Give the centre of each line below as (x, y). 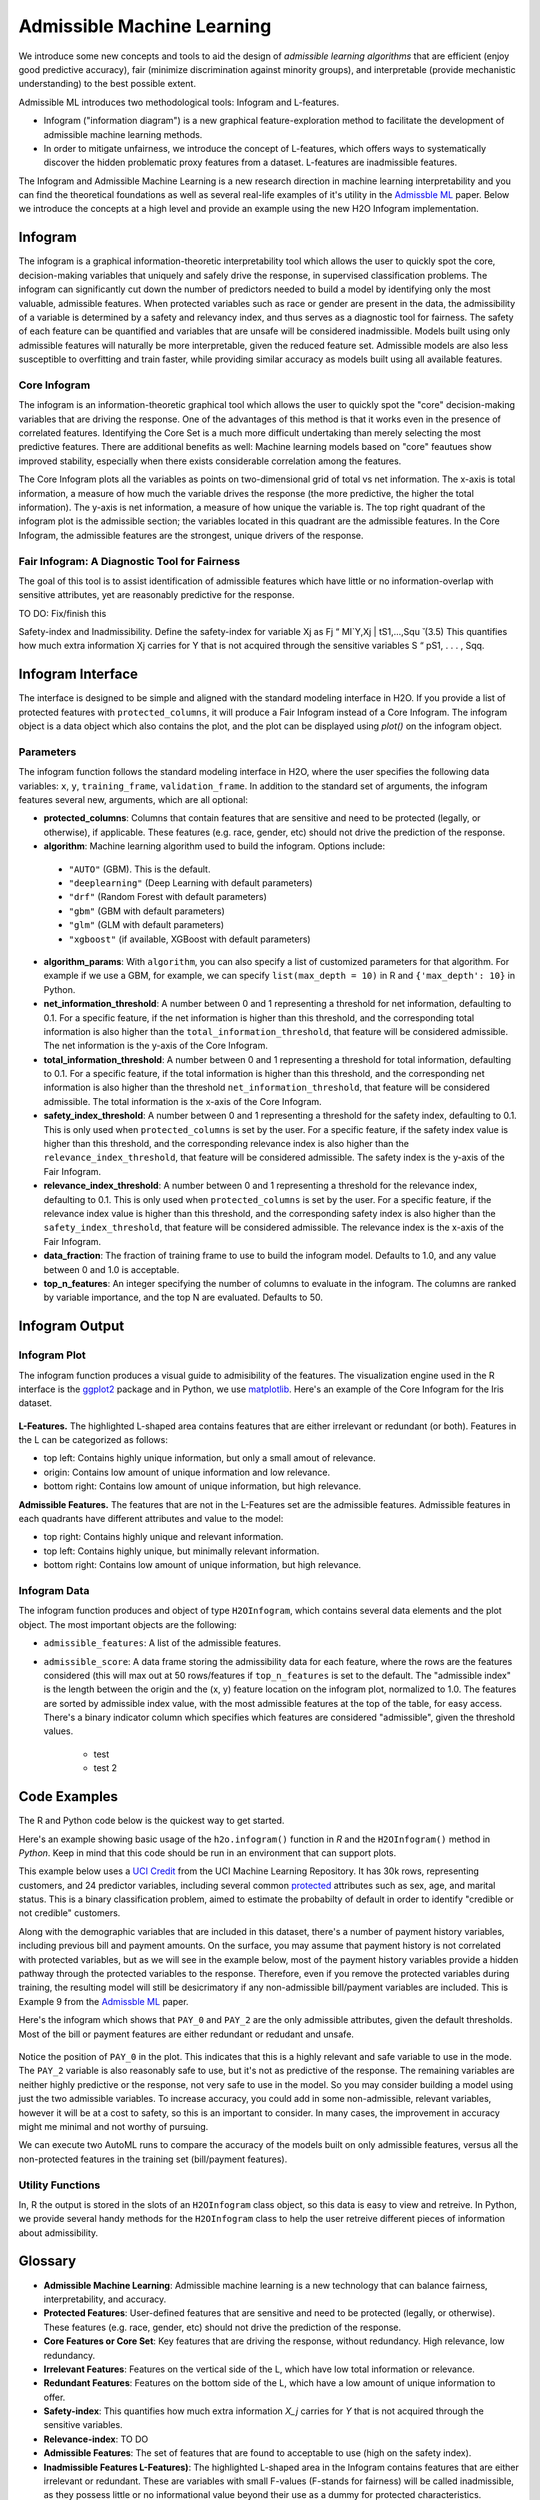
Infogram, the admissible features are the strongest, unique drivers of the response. (191, 535)
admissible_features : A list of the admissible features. (162, 1643)
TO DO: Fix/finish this (62, 613)
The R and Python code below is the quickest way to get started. (151, 1821)
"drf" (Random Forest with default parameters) (167, 897)
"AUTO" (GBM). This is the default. (139, 869)
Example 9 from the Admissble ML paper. (103, 2001)
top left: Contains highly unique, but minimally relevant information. (181, 1551)
